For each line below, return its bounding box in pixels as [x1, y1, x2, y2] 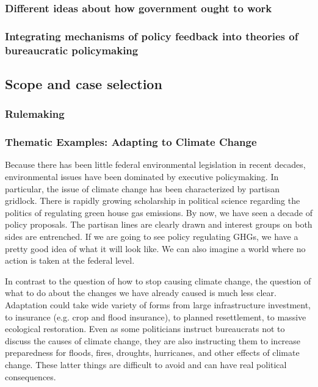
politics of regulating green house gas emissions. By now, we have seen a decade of [5, 206, 313, 219]
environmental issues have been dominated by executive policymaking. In [5, 170, 279, 183]
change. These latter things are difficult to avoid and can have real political [5, 358, 287, 371]
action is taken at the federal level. [5, 254, 135, 267]
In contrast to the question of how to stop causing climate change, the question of [5, 274, 311, 287]
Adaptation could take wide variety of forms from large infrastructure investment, [5, 298, 311, 311]
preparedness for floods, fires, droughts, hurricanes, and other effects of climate [5, 346, 300, 359]
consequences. [5, 370, 56, 383]
